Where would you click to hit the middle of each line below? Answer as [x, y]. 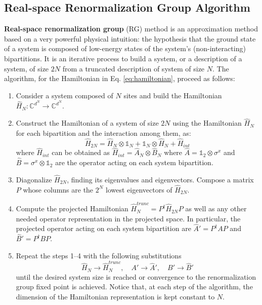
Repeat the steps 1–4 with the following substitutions [99, 255]
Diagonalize [34, 179]
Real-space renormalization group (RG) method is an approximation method [131, 29]
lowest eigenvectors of [139, 189]
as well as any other [216, 208]
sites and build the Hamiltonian [173, 95]
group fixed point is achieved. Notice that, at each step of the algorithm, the [134, 287]
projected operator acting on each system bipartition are [103, 228]
